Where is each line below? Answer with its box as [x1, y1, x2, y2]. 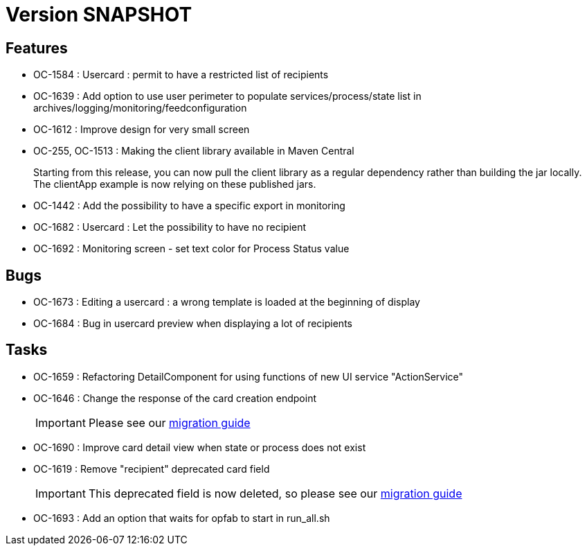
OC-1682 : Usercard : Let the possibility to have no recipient [33, 221, 307, 234]
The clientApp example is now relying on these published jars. [33, 178, 316, 191]
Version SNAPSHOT [6, 3, 192, 26]
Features [6, 39, 68, 57]
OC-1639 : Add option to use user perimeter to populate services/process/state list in [33, 90, 422, 103]
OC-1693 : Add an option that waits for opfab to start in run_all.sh [33, 511, 330, 524]
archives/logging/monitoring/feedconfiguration [33, 102, 247, 114]
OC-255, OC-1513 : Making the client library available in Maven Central [33, 145, 354, 157]
